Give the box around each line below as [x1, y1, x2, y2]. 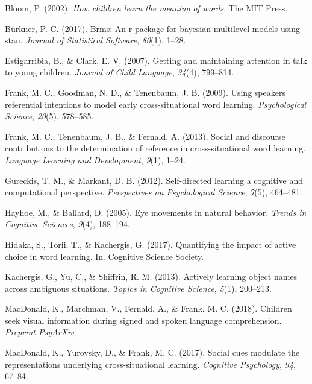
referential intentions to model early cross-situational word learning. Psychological [5, 98, 307, 110]
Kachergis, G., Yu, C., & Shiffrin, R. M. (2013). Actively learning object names [5, 270, 298, 283]
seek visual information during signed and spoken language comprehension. [5, 313, 282, 326]
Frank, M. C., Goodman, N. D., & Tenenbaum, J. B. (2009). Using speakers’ [5, 86, 288, 98]
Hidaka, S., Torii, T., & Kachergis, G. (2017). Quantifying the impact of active [5, 238, 296, 250]
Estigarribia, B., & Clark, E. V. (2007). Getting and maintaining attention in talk [5, 54, 307, 66]
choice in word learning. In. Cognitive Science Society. [5, 250, 204, 262]
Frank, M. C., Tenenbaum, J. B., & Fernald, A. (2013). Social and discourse [5, 130, 285, 142]
